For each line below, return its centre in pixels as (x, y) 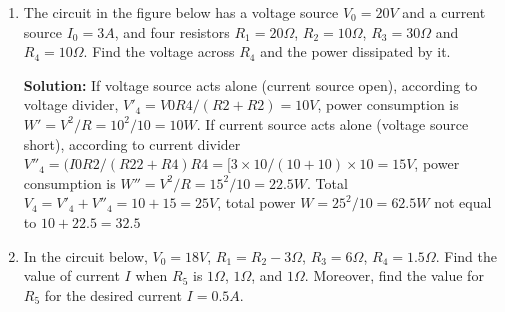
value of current (71, 275)
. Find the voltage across (159, 51)
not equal (463, 202)
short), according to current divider (132, 143)
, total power (256, 202)
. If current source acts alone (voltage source (332, 123)
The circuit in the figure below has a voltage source (181, 12)
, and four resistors (172, 31)
